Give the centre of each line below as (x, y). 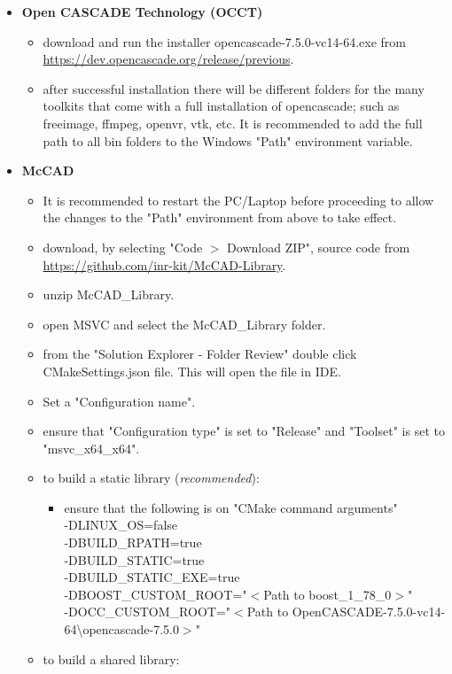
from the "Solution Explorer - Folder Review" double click (200, 354)
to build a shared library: (111, 659)
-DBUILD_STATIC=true (134, 559)
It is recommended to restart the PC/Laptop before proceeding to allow (238, 200)
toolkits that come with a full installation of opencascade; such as (221, 106)
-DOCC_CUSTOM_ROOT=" (148, 612)
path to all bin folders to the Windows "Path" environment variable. (228, 140)
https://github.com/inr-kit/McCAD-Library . (164, 264)
